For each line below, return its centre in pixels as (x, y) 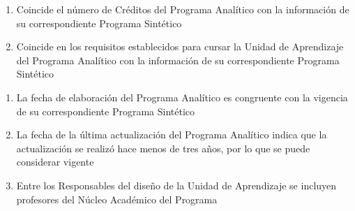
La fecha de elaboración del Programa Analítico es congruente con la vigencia (182, 97)
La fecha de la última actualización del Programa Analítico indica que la (172, 134)
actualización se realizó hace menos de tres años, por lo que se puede (163, 148)
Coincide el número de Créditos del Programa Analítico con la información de (183, 9)
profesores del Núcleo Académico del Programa (117, 199)
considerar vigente (55, 162)
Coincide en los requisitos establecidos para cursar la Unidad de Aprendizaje (180, 46)
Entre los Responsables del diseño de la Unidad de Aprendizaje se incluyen (176, 185)
